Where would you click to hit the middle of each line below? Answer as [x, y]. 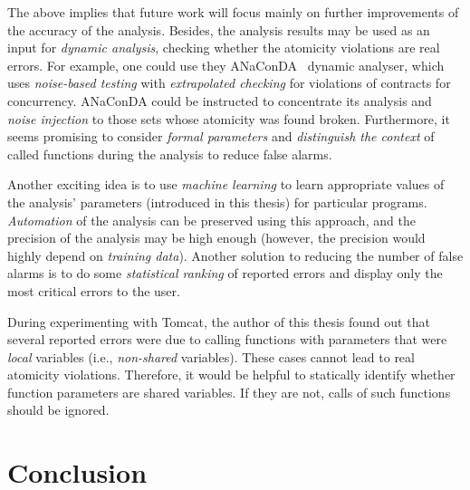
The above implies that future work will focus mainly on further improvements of [233, 12]
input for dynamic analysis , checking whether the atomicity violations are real [224, 48]
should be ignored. [58, 410]
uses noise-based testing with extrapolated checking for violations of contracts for [229, 83]
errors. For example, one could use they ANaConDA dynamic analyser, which [226, 65]
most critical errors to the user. [94, 290]
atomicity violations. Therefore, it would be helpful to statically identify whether [231, 375]
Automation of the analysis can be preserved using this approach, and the [211, 220]
